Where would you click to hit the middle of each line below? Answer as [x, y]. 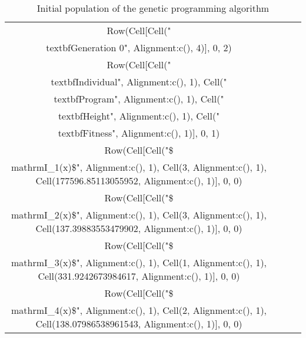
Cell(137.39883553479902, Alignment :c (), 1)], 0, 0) [139, 228]
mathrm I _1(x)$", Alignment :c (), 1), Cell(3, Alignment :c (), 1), [139, 167]
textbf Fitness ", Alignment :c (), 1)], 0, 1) [139, 133]
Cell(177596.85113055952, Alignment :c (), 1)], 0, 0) [139, 180]
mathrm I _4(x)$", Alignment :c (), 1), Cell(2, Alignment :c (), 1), [139, 310]
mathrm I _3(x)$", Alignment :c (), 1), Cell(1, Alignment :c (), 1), [139, 262]
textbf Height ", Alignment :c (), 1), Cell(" [139, 116]
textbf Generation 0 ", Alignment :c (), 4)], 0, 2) [139, 47]
